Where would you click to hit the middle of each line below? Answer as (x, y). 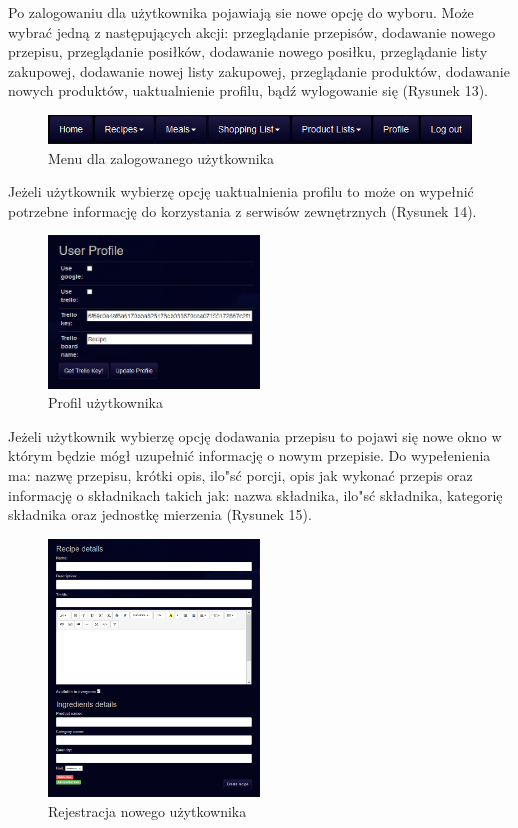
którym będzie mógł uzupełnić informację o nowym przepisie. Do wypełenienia (249, 455)
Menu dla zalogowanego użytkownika (161, 157)
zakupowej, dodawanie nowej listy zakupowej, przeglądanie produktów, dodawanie (259, 70)
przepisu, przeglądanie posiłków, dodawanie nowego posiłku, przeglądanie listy (248, 51)
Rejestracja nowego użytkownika (147, 810)
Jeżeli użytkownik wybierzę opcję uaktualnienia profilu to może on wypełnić (241, 191)
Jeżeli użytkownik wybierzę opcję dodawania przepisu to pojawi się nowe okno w (255, 435)
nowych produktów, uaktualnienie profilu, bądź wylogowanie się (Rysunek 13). (248, 90)
